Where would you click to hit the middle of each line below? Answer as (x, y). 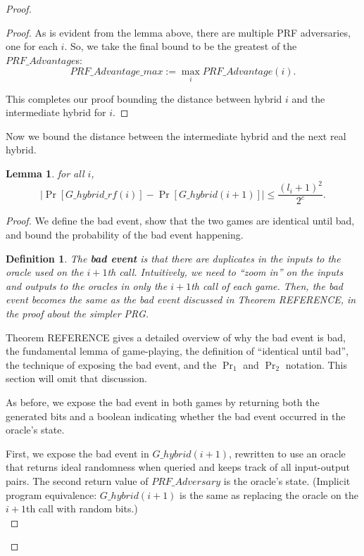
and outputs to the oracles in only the (87, 285)
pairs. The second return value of (77, 480)
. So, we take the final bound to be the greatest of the (181, 46)
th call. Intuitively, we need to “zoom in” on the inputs (225, 272)
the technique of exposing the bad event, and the (111, 364)
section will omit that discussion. (76, 378)
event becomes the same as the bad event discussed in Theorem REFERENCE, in (181, 299)
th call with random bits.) (82, 508)
